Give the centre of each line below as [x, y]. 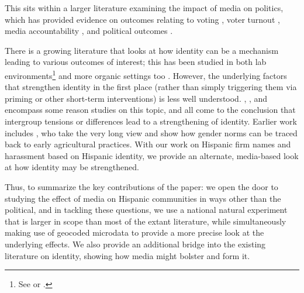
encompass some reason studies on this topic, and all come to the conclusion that [150, 110]
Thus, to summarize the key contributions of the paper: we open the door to [141, 186]
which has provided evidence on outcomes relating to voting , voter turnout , [142, 19]
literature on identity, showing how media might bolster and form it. [127, 255]
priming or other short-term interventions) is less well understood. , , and [136, 98]
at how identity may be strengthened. [72, 167]
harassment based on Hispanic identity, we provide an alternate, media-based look [152, 155]
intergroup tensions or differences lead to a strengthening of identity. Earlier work [151, 121]
